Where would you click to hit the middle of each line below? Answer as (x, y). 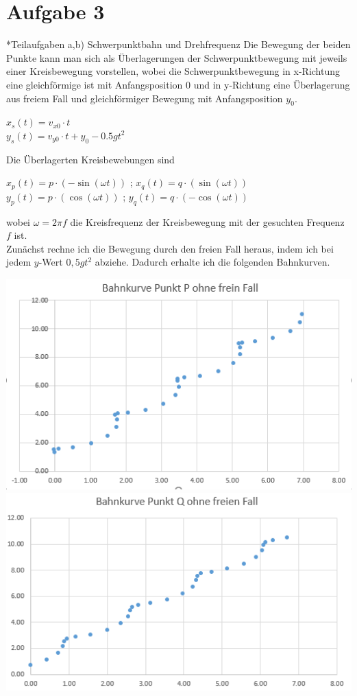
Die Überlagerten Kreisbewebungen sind (90, 159)
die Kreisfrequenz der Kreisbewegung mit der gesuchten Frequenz (207, 221)
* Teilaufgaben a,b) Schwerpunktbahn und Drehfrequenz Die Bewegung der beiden (178, 44)
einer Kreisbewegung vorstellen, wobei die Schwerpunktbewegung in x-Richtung (173, 71)
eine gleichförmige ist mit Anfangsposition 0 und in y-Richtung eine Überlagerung (178, 84)
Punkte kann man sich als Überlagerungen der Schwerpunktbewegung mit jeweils (177, 57)
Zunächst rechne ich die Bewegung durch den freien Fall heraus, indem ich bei (170, 248)
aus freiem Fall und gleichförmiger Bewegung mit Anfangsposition (145, 98)
